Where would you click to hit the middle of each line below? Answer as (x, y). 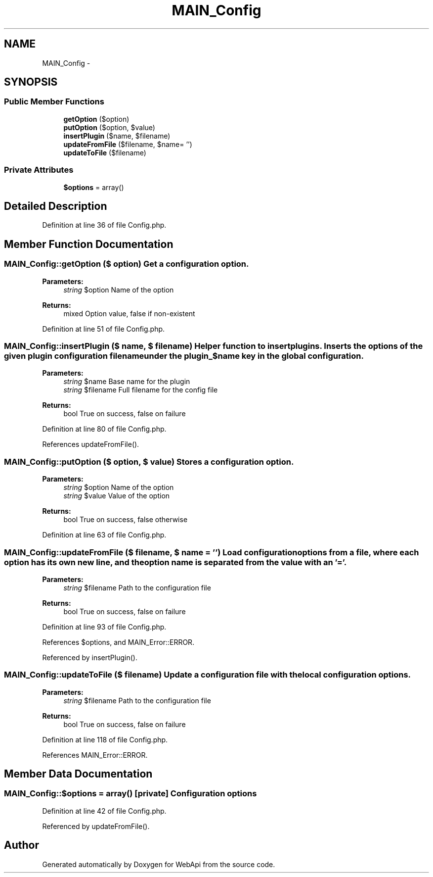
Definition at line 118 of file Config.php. (105, 739)
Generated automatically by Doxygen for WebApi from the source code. (159, 864)
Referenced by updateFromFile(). (96, 826)
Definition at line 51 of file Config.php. (104, 329)
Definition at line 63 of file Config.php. (104, 535)
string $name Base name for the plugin (127, 382)
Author (22, 845)
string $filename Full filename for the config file (141, 390)
